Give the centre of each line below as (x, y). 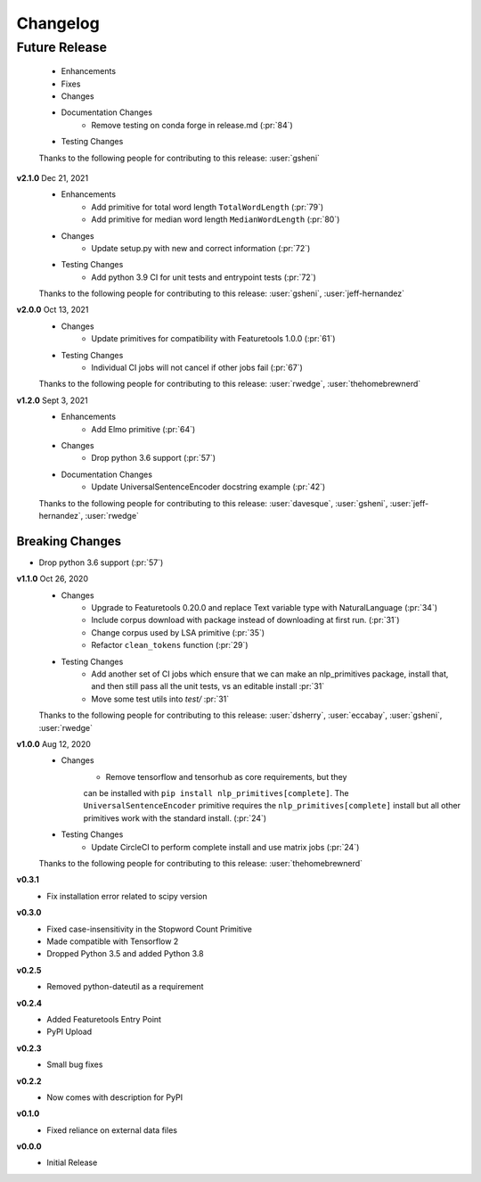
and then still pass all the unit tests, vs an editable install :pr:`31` (208, 686)
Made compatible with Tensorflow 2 (113, 941)
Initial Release (72, 1162)
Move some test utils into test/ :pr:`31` (160, 699)
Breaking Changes (69, 541)
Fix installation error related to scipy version (127, 896)
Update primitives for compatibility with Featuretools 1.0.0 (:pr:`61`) (213, 339)
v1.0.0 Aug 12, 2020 (53, 743)
